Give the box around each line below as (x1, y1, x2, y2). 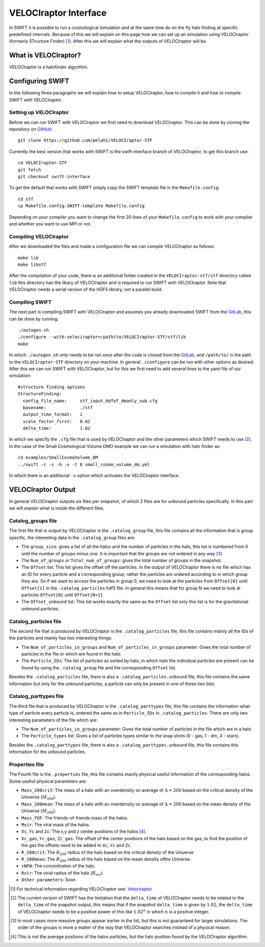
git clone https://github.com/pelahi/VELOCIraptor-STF (18, 138, 153, 143)
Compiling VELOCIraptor (9, 233, 69, 240)
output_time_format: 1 (23, 411, 83, 417)
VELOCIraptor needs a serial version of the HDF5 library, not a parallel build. (9, 286, 163, 292)
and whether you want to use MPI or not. (9, 221, 92, 226)
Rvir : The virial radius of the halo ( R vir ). (21, 870, 104, 877)
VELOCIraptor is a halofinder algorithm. (9, 64, 88, 70)
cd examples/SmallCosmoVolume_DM (18, 455, 98, 460)
